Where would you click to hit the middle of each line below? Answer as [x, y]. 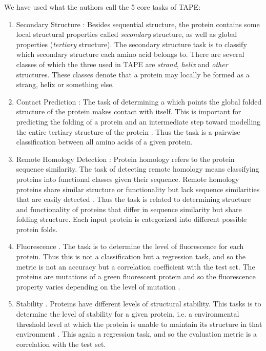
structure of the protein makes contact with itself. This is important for [129, 111]
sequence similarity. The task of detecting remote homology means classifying [138, 169]
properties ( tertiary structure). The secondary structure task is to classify [131, 44]
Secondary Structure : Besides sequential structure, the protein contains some [138, 24]
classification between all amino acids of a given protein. [104, 142]
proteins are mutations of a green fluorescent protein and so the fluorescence [136, 276]
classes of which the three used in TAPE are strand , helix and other [122, 64]
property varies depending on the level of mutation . [98, 286]
